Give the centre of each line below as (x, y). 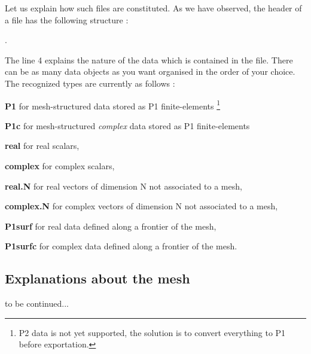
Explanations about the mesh (97, 278)
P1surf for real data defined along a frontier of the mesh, (111, 226)
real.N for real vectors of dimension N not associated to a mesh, (124, 186)
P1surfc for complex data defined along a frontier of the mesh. (121, 246)
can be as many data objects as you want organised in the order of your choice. (150, 71)
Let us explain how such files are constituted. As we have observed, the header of (153, 8)
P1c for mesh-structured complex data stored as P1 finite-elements (127, 125)
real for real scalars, (42, 146)
